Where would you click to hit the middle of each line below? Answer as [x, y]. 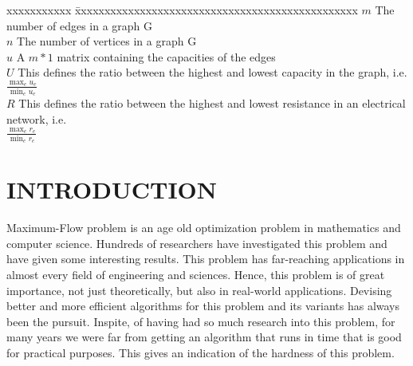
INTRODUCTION [112, 189]
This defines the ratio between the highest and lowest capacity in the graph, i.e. [212, 72]
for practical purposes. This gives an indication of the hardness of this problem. [201, 352]
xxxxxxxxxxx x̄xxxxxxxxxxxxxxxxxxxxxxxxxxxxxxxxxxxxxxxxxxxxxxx [182, 10]
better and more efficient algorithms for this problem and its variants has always [203, 306]
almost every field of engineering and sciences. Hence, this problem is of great [196, 274]
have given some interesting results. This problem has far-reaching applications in [206, 259]
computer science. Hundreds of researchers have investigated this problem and [197, 243]
